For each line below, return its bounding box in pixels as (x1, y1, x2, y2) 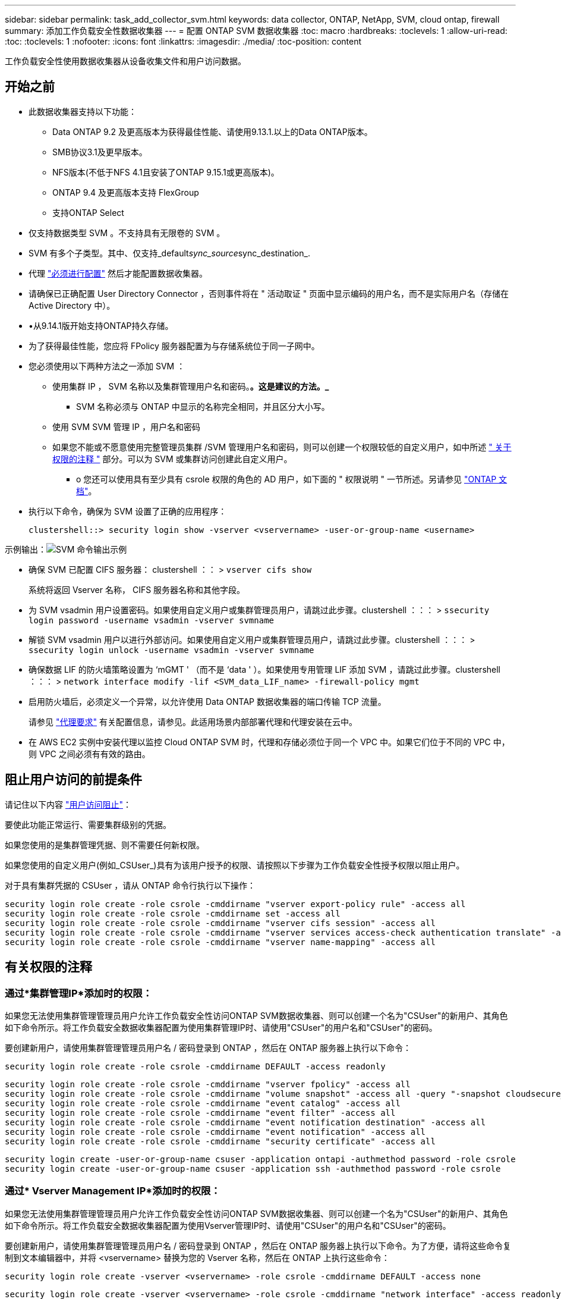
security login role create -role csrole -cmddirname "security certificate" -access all (5, 1136, 436, 1146)
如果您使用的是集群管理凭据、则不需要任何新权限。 (5, 839, 204, 850)
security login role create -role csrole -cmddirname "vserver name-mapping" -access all (5, 937, 436, 947)
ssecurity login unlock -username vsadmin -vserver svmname (29, 645, 314, 655)
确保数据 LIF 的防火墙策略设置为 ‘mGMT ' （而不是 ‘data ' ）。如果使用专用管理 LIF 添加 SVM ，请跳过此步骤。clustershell (29, 664, 500, 674)
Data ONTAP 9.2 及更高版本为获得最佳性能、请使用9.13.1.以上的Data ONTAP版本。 (52, 126, 373, 137)
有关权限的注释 (5, 959, 92, 975)
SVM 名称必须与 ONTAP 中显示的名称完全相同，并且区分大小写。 (76, 401, 330, 412)
